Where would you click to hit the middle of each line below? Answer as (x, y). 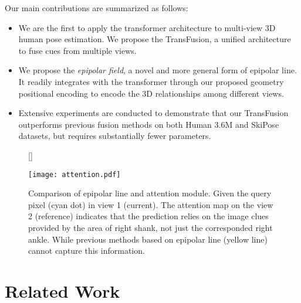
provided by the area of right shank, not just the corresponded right (150, 227)
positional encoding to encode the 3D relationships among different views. (151, 93)
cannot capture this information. (87, 251)
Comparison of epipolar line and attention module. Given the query (150, 193)
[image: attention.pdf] (75, 174)
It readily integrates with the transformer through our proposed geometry (151, 81)
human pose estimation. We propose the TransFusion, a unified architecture (155, 39)
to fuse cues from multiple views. (77, 50)
